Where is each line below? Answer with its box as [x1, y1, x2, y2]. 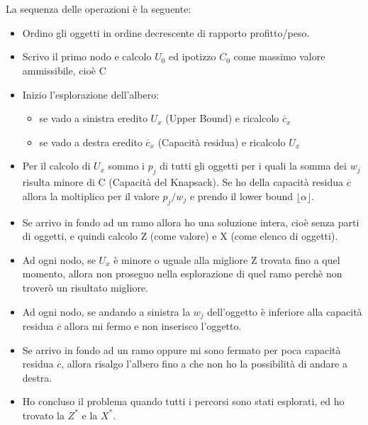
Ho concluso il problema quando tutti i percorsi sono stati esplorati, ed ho [22, 394, 345, 409]
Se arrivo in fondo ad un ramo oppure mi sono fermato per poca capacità [22, 342, 341, 357]
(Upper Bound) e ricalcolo [165, 111, 279, 126]
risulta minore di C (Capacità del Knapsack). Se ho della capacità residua [22, 175, 344, 189]
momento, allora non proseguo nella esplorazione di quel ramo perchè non [22, 266, 342, 281]
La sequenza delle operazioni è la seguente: [6, 1, 191, 16]
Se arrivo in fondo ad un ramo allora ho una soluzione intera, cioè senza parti [22, 214, 359, 229]
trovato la [22, 407, 65, 422]
